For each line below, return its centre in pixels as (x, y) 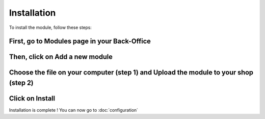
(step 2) (21, 83)
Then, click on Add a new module (61, 57)
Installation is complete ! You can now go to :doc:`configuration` (74, 110)
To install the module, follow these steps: (50, 27)
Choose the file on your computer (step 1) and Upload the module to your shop (131, 73)
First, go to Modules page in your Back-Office (80, 41)
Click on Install (32, 98)
